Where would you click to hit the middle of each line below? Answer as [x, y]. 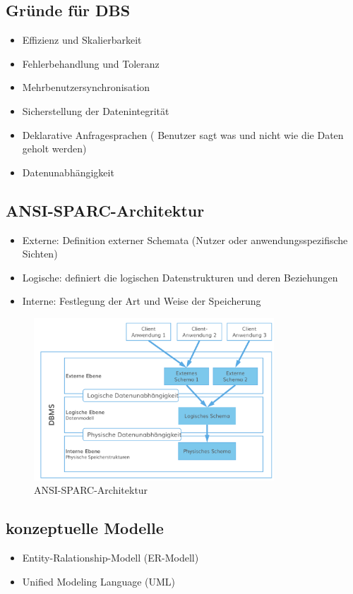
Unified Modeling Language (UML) [99, 581]
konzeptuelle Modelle [85, 528]
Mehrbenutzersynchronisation [86, 87]
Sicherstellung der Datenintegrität [96, 110]
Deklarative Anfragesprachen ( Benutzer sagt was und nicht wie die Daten [183, 134]
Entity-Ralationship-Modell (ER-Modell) [110, 558]
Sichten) [40, 254]
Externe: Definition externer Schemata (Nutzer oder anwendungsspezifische [185, 240]
